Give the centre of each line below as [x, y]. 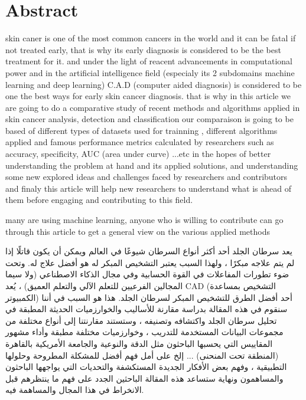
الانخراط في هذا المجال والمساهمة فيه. [75, 390]
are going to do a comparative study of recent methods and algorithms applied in [153, 107]
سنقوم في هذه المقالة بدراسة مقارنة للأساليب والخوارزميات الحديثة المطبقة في [147, 309]
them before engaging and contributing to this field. [99, 200]
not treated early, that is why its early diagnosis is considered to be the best [143, 49]
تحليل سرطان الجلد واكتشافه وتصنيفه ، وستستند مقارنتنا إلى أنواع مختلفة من [141, 320]
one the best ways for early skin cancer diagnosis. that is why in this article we [148, 96]
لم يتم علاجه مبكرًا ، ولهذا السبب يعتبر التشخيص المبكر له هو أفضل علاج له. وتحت [150, 262]
